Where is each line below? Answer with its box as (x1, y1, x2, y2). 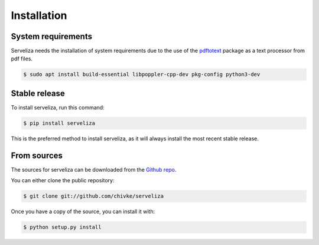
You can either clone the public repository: (11, 177, 115, 184)
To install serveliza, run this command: (11, 104, 105, 111)
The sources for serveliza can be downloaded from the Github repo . (11, 166, 177, 173)
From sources (11, 150, 63, 160)
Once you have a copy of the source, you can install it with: (11, 208, 155, 215)
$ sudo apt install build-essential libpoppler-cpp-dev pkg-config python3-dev (23, 71, 261, 78)
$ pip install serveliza (23, 120, 96, 127)
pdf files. (11, 55, 32, 62)
